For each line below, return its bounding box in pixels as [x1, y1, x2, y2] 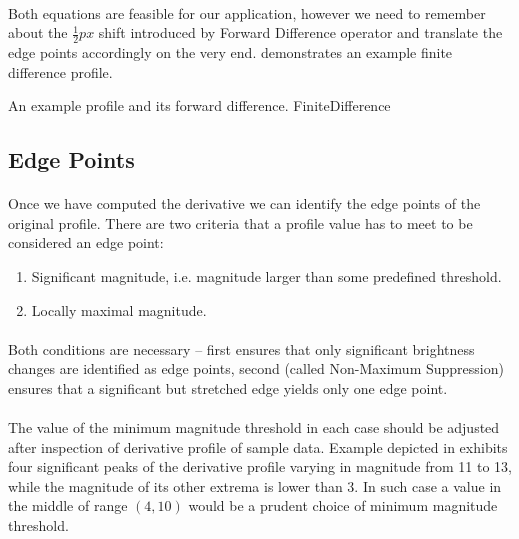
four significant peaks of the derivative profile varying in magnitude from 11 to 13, [8, 456, 512, 477]
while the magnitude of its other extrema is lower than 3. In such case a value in [8, 475, 502, 496]
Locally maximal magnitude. [31, 299, 207, 320]
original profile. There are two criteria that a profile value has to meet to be [8, 212, 473, 233]
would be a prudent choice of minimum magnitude [188, 495, 498, 516]
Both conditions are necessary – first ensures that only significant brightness [8, 338, 475, 359]
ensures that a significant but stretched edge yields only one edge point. [8, 377, 448, 398]
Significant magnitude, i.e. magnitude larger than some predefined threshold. [31, 265, 502, 286]
